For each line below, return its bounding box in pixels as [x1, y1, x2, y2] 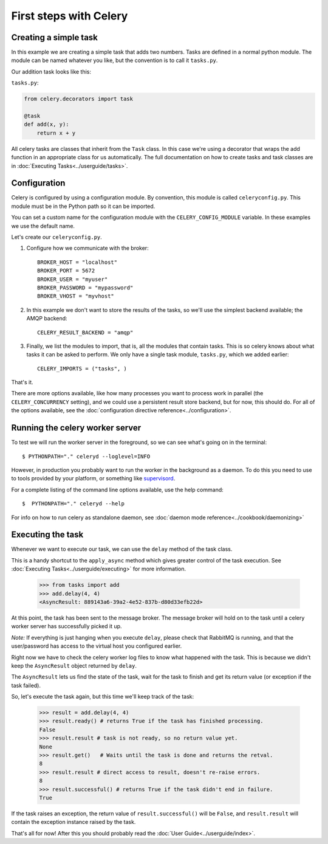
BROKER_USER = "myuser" [37, 275, 108, 283]
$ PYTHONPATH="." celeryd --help [22, 500, 125, 507]
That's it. [11, 379, 33, 386]
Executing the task [11, 530, 84, 540]
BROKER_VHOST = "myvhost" [37, 292, 115, 300]
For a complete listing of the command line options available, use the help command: [11, 486, 224, 493]
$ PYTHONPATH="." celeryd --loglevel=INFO [22, 453, 151, 460]
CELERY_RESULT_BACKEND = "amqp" [37, 329, 134, 336]
